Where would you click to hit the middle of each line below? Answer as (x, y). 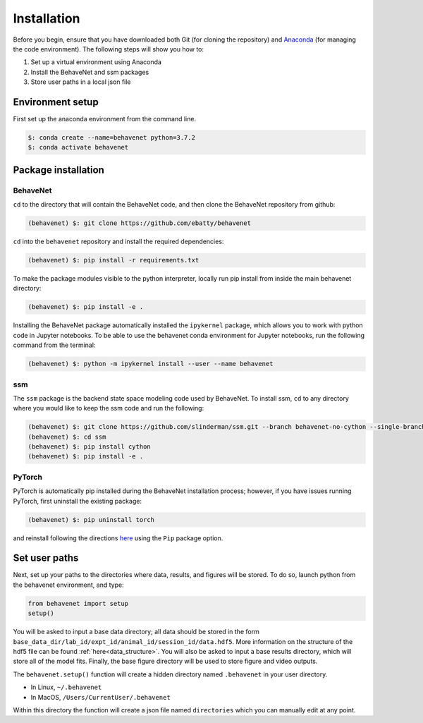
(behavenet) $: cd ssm (67, 437)
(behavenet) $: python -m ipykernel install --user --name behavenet (151, 364)
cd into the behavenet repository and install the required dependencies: (118, 242)
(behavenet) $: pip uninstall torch (91, 520)
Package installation (59, 170)
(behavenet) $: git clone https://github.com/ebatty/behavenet (140, 223)
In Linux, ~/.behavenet (66, 687)
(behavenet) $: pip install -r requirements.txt (114, 260)
